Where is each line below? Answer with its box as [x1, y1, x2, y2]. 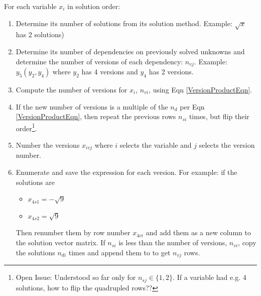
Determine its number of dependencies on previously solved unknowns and [16, 46, 245, 56]
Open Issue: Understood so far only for [16, 272, 136, 282]
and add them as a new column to [146, 227, 251, 238]
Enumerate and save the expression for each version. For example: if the [16, 167, 237, 177]
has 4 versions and [81, 66, 138, 76]
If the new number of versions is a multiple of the [16, 101, 168, 112]
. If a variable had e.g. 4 [173, 272, 246, 282]
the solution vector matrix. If [16, 237, 105, 248]
